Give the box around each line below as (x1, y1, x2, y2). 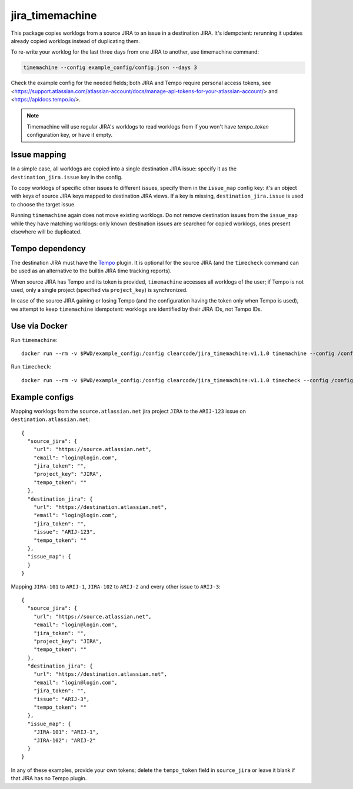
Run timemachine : (11, 336, 58, 343)
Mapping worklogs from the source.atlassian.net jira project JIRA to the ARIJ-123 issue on (11, 407, 247, 415)
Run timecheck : (11, 363, 52, 370)
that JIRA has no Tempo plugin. (11, 775, 87, 782)
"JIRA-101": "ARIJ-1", (33, 729, 99, 735)
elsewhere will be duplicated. (11, 228, 82, 235)
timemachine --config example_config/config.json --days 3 (23, 64, 197, 71)
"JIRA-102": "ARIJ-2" (33, 737, 96, 744)
